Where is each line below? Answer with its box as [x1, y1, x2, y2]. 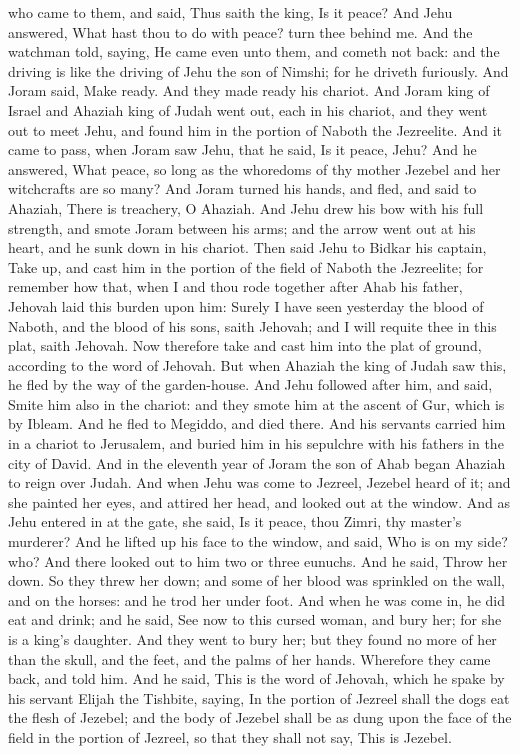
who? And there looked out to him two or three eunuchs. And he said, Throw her [8, 550, 508, 571]
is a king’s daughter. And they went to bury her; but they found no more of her [8, 629, 497, 649]
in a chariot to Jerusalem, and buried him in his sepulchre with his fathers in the [8, 433, 504, 454]
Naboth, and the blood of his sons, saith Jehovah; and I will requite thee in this [8, 315, 497, 336]
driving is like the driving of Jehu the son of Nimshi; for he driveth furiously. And [8, 60, 509, 81]
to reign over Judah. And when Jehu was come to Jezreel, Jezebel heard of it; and [8, 472, 511, 493]
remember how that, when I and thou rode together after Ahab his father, [8, 276, 463, 297]
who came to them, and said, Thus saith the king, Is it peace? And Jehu [8, 2, 453, 22]
